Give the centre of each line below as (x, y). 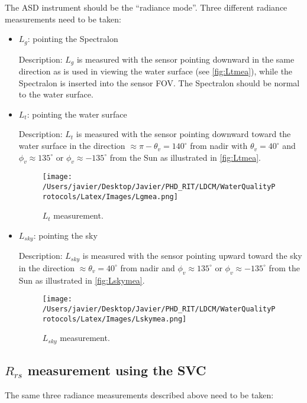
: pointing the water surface (77, 114)
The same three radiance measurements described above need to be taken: (139, 394)
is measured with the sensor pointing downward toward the (183, 134)
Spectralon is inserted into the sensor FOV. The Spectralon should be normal (159, 82)
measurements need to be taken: (63, 19)
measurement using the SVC (117, 370)
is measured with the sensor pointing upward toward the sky (192, 256)
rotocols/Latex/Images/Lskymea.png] (114, 319)
